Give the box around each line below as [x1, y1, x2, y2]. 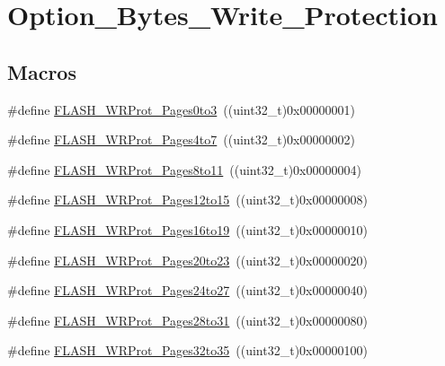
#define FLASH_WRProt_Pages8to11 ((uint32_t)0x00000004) [7, 160, 361, 179]
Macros [7, 57, 76, 85]
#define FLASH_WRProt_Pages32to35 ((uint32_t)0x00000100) [7, 341, 368, 360]
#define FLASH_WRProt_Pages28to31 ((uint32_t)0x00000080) [7, 310, 368, 329]
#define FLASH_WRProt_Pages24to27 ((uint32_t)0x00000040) [7, 281, 368, 300]
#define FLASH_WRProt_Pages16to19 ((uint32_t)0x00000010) [7, 220, 368, 239]
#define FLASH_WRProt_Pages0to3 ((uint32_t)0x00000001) [7, 100, 355, 118]
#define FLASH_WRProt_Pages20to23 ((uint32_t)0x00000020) [7, 250, 368, 269]
